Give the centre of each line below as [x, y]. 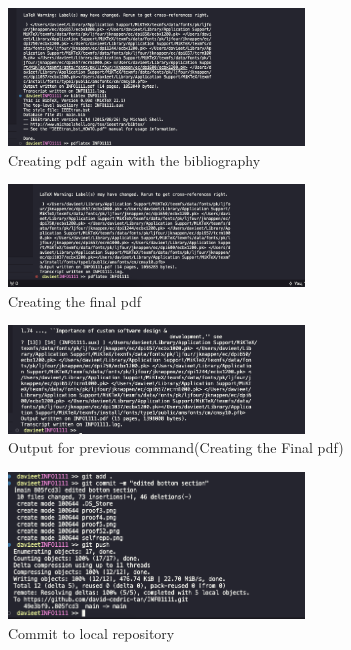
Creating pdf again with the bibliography [134, 159]
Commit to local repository [91, 632]
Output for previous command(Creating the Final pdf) [176, 447]
